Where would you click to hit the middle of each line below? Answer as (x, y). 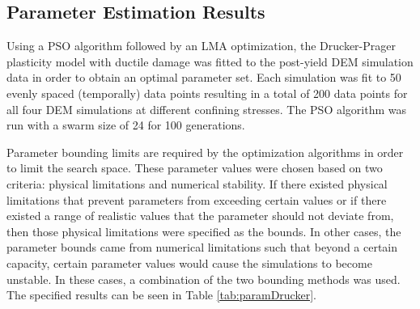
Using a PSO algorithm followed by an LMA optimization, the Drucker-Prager (201, 46)
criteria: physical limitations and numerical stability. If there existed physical (197, 183)
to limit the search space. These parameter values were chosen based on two (195, 168)
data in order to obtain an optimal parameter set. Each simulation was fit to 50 (204, 77)
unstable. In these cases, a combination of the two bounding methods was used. (204, 279)
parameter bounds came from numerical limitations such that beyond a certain (202, 247)
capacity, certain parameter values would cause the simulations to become (189, 262)
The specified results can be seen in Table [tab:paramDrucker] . (161, 295)
